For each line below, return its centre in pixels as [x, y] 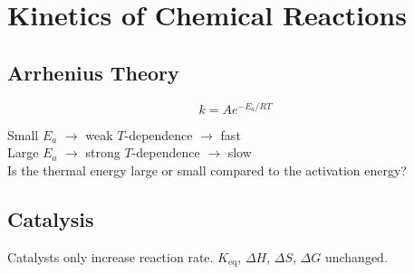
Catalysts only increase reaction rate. [111, 256]
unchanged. [356, 256]
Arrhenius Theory [93, 72]
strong [103, 152]
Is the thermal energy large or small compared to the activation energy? [207, 170]
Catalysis [51, 218]
